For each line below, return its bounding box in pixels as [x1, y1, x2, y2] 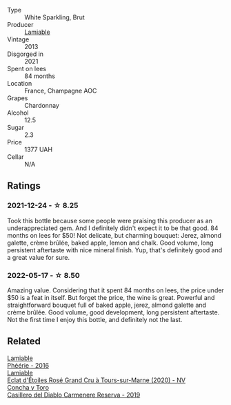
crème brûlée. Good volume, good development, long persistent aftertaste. [7, 308, 220, 317]
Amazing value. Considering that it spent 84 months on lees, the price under [7, 286, 224, 294]
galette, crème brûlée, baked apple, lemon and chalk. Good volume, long [7, 238, 214, 247]
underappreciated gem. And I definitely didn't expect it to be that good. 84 [7, 224, 219, 232]
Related [7, 335, 41, 348]
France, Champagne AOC [24, 86, 97, 95]
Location [7, 79, 32, 87]
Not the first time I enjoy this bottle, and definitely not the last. [7, 315, 183, 323]
